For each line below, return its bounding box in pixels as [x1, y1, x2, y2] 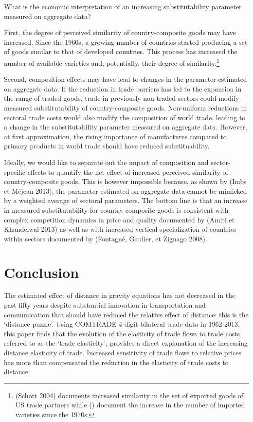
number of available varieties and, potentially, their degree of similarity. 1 [4, 56, 219, 68]
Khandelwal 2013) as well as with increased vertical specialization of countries [4, 224, 236, 234]
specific [4, 166, 26, 177]
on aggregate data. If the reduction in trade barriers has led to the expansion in [4, 83, 242, 93]
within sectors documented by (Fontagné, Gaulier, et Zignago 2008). [4, 233, 207, 243]
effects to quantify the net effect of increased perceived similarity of [27, 166, 228, 177]
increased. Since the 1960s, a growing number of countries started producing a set [4, 37, 248, 47]
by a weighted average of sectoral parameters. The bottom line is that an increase [4, 195, 248, 205]
